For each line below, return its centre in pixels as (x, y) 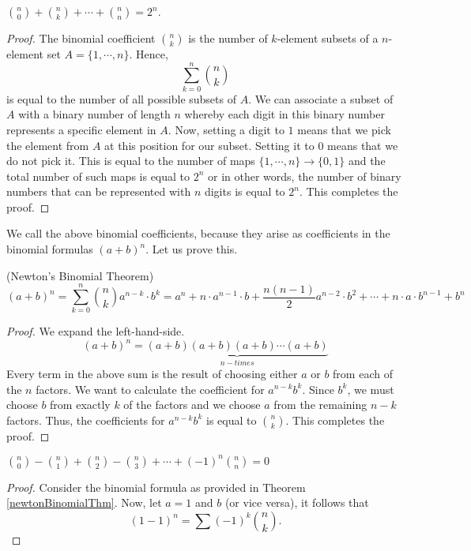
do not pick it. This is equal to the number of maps (131, 161)
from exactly (80, 405)
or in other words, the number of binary (305, 176)
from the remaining (320, 405)
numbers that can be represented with (99, 191)
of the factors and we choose (192, 405)
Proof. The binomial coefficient (81, 38)
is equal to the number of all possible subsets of (121, 98)
